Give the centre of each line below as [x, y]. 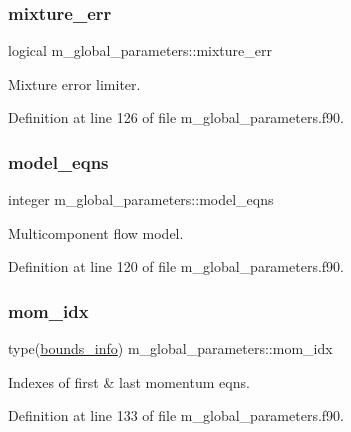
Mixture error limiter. [74, 83]
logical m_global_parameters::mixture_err [140, 50]
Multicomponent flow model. [96, 232]
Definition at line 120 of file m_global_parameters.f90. [176, 266]
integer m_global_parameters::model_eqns [141, 199]
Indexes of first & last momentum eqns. [129, 381]
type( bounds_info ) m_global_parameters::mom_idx [170, 348]
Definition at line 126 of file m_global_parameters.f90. [176, 117]
